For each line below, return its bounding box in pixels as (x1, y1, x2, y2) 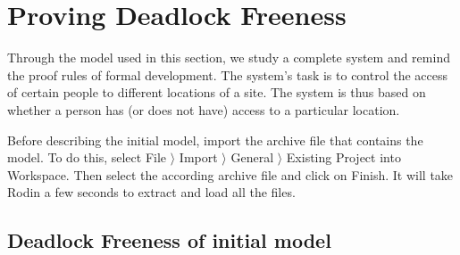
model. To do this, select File (7, 148, 167, 167)
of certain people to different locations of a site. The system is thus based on (7, 83, 426, 102)
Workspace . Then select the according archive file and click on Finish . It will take (7, 165, 454, 184)
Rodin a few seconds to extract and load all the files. (7, 183, 296, 202)
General (230, 148, 274, 167)
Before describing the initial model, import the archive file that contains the (7, 130, 423, 149)
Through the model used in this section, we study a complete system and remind (7, 48, 450, 67)
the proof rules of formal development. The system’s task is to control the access (7, 65, 448, 84)
